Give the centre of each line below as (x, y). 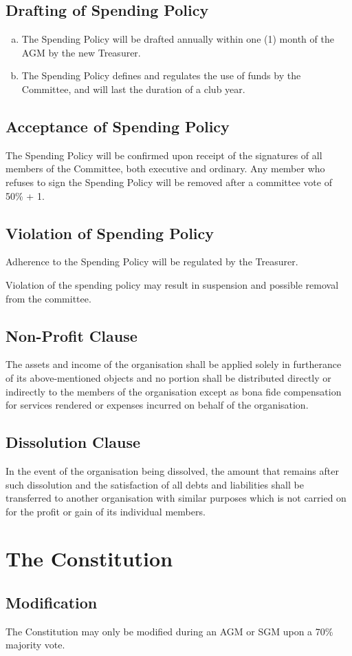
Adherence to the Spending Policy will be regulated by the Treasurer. (152, 262)
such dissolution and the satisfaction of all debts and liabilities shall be (155, 484)
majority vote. (35, 645)
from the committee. (48, 298)
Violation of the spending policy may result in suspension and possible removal (172, 284)
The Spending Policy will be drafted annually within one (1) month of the (178, 39)
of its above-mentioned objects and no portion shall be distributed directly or (168, 377)
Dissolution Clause (73, 442)
